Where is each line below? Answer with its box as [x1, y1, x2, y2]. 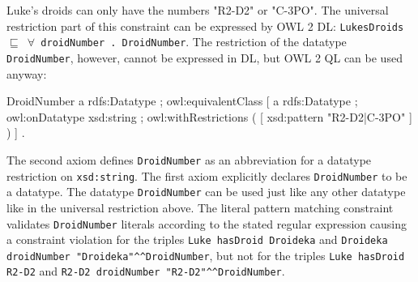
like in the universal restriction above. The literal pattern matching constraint [6, 199, 394, 216]
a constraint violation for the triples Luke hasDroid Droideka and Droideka [6, 231, 388, 248]
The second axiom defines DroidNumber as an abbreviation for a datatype [6, 151, 372, 168]
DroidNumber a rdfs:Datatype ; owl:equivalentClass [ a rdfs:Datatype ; [6, 92, 358, 109]
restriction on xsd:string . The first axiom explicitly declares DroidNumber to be [6, 167, 407, 184]
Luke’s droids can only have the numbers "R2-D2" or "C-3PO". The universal [6, 2, 389, 18]
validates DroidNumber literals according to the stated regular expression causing [6, 215, 407, 232]
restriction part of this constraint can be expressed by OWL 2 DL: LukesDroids [6, 17, 404, 34]
